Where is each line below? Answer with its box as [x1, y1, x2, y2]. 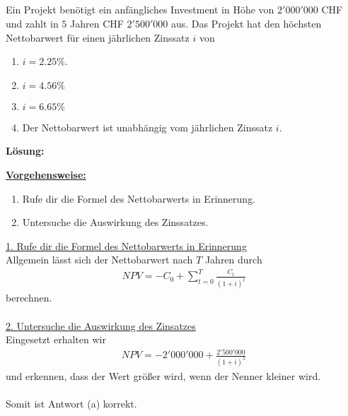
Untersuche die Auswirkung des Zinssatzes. [22, 215, 209, 230]
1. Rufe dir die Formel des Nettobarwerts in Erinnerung [6, 238, 247, 253]
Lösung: [6, 143, 45, 158]
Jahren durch [204, 252, 262, 267]
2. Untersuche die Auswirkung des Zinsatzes [6, 318, 196, 333]
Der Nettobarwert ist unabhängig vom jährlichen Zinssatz [22, 119, 273, 134]
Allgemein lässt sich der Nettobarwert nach [6, 252, 193, 267]
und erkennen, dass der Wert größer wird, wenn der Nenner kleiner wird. [6, 369, 321, 384]
